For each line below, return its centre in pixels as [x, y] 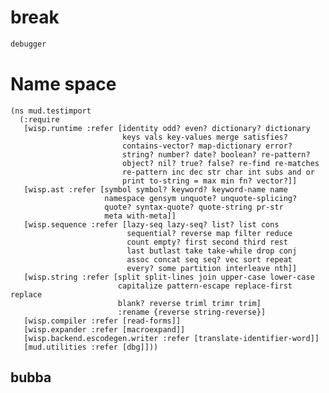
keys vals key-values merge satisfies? [204, 137]
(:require [39, 119]
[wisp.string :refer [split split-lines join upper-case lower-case [169, 277]
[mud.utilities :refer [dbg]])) [91, 347]
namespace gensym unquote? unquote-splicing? [201, 198]
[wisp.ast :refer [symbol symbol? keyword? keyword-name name [155, 189]
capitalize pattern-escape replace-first [205, 286]
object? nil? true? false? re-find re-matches [220, 163]
